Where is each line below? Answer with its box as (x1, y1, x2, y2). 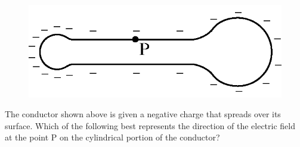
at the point (5, 131, 49, 143)
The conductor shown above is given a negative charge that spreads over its (5, 108, 281, 120)
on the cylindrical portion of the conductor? (60, 131, 220, 143)
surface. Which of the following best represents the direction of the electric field (5, 119, 295, 132)
